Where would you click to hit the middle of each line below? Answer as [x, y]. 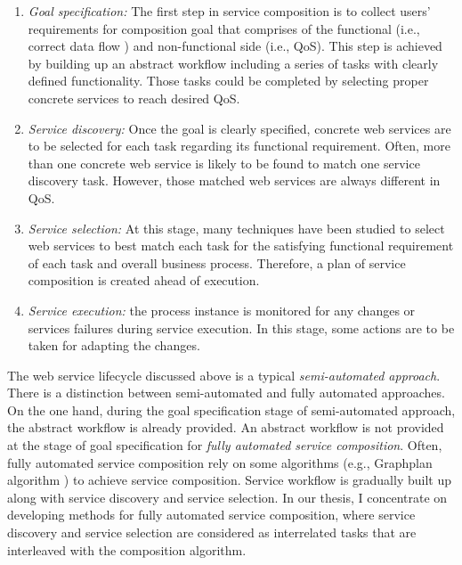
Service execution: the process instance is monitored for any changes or [222, 310]
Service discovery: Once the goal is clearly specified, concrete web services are [239, 128]
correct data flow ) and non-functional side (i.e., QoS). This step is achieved [235, 46]
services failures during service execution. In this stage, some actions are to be [241, 328]
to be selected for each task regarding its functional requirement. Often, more [239, 146]
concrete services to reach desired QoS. [134, 98]
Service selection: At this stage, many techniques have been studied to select [236, 228]
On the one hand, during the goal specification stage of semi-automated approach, [231, 409]
